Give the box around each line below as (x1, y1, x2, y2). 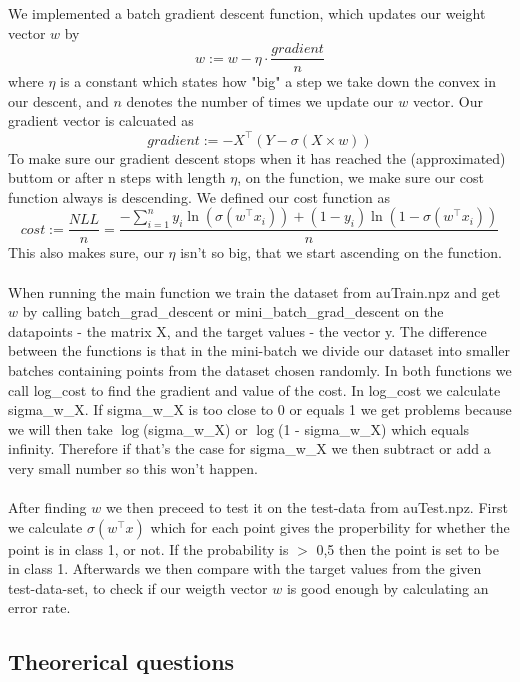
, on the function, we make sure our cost (237, 167, 485, 188)
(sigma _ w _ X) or (142, 418, 248, 439)
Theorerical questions (8, 646, 235, 677)
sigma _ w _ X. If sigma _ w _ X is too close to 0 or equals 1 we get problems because (8, 399, 512, 420)
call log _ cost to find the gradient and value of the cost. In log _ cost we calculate (8, 379, 501, 400)
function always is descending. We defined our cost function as (8, 186, 390, 207)
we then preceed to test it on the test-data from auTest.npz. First (105, 497, 508, 518)
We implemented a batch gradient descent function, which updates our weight (8, 3, 486, 23)
